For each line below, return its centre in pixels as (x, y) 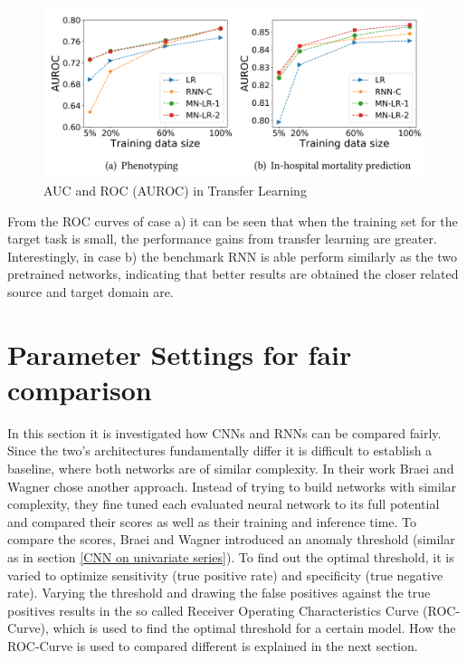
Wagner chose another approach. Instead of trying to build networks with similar (232, 486)
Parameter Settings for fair (180, 354)
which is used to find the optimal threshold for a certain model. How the (254, 628)
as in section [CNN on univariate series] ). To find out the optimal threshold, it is (231, 557)
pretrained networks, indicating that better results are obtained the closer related (233, 274)
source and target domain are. (91, 291)
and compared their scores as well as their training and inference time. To (212, 521)
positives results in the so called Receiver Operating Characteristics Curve (213, 610)
